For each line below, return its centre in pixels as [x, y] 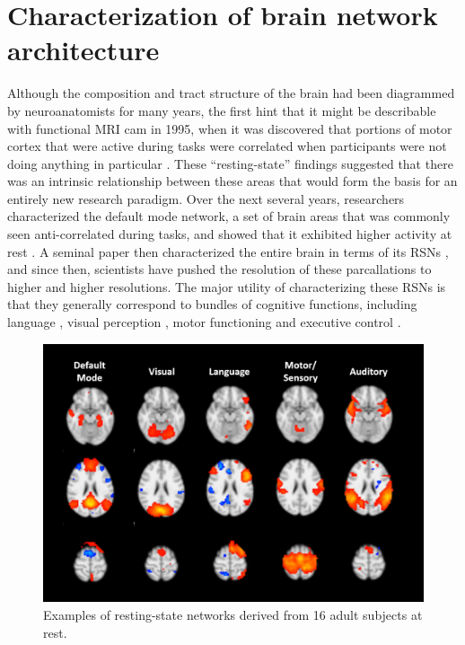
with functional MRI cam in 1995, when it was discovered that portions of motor [230, 128]
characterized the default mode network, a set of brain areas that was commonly [229, 216]
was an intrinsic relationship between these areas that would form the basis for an [232, 181]
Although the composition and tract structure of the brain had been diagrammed [231, 93]
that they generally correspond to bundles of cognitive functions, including [212, 304]
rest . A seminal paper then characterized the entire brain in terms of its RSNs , [228, 251]
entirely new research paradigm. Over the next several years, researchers [206, 198]
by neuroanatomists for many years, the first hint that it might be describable [222, 110]
